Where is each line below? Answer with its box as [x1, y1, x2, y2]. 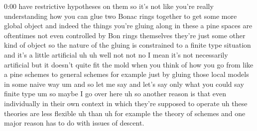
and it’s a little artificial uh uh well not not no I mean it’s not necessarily [4, 49, 228, 60]
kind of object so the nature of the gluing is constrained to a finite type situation [4, 40, 251, 50]
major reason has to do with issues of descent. [4, 118, 144, 128]
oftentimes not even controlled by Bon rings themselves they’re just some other [4, 30, 246, 40]
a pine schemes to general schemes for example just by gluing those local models [4, 69, 249, 79]
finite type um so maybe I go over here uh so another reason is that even [4, 88, 227, 99]
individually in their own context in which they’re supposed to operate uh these [4, 98, 248, 108]
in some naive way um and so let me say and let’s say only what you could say [4, 78, 244, 89]
